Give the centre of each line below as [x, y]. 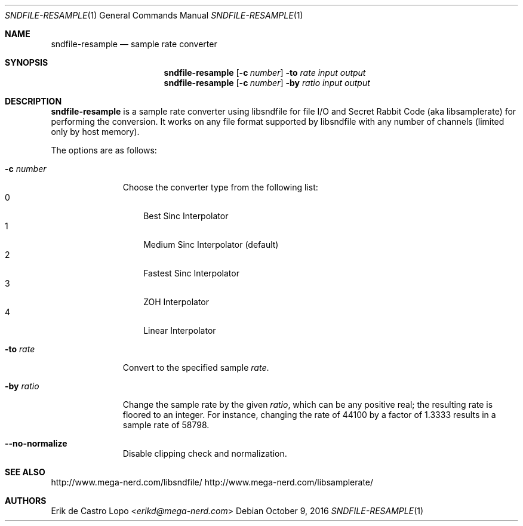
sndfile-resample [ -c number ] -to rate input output [265, 73]
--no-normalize [36, 443]
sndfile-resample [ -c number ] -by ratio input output [267, 83]
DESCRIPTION [33, 101]
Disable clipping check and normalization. [205, 453]
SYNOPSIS [27, 62]
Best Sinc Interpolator [186, 216]
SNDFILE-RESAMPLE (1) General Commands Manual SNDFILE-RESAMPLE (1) [154, 15]
